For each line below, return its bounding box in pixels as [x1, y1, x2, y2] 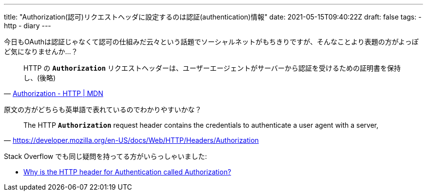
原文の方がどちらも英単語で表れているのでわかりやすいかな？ [4, 105, 202, 114]
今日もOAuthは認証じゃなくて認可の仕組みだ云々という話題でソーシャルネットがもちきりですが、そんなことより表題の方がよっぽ [4, 38, 419, 46]
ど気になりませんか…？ [4, 47, 78, 56]
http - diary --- [4, 21, 51, 30]
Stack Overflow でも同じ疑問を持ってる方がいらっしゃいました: [4, 152, 207, 160]
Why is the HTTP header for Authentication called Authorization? [23, 168, 232, 176]
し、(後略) [23, 74, 56, 82]
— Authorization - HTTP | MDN [4, 89, 103, 97]
